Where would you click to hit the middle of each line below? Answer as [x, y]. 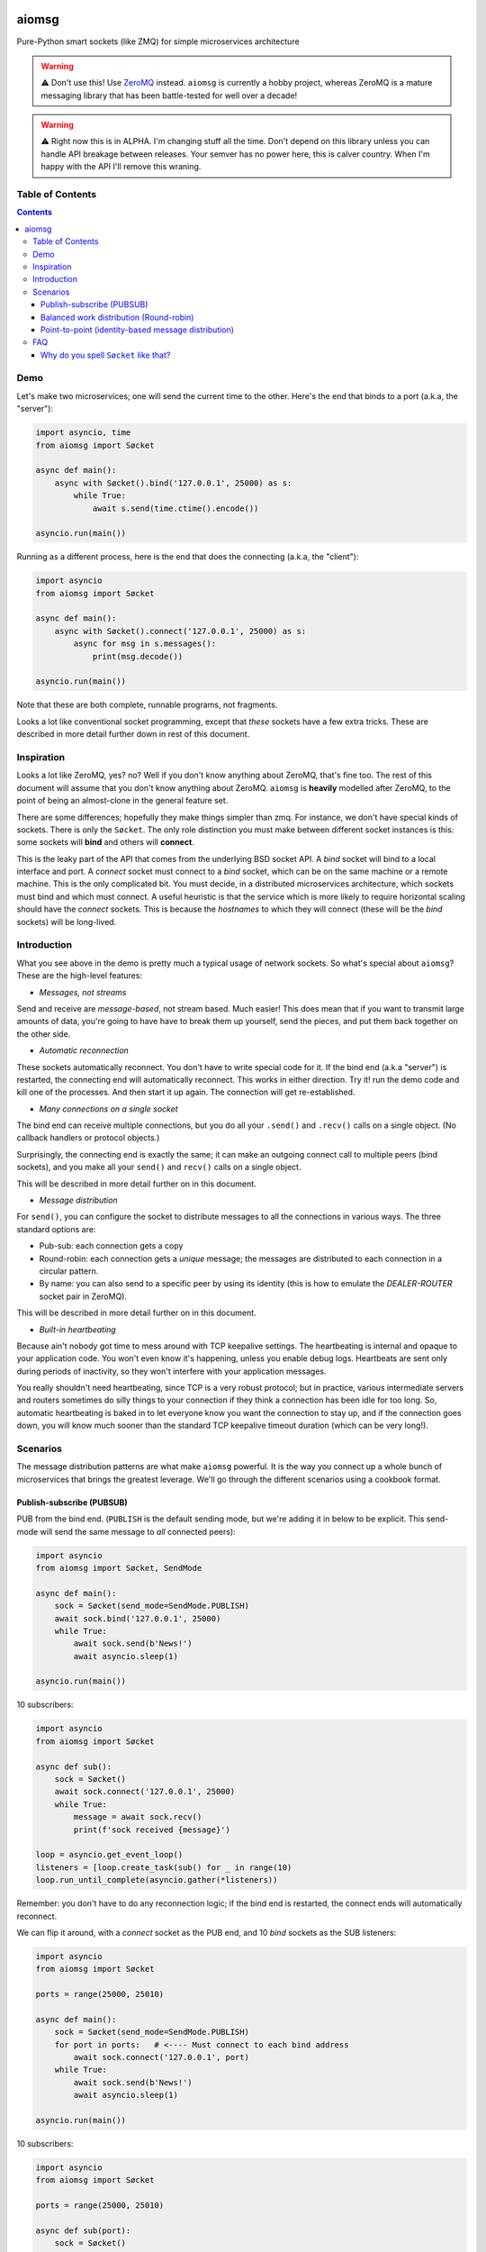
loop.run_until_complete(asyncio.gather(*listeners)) [157, 1880]
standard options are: [56, 1229]
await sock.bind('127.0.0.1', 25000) [138, 1618]
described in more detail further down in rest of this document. [133, 734]
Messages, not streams [83, 992]
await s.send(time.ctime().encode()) [175, 508]
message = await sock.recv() [138, 1817]
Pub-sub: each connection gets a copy [111, 1246]
